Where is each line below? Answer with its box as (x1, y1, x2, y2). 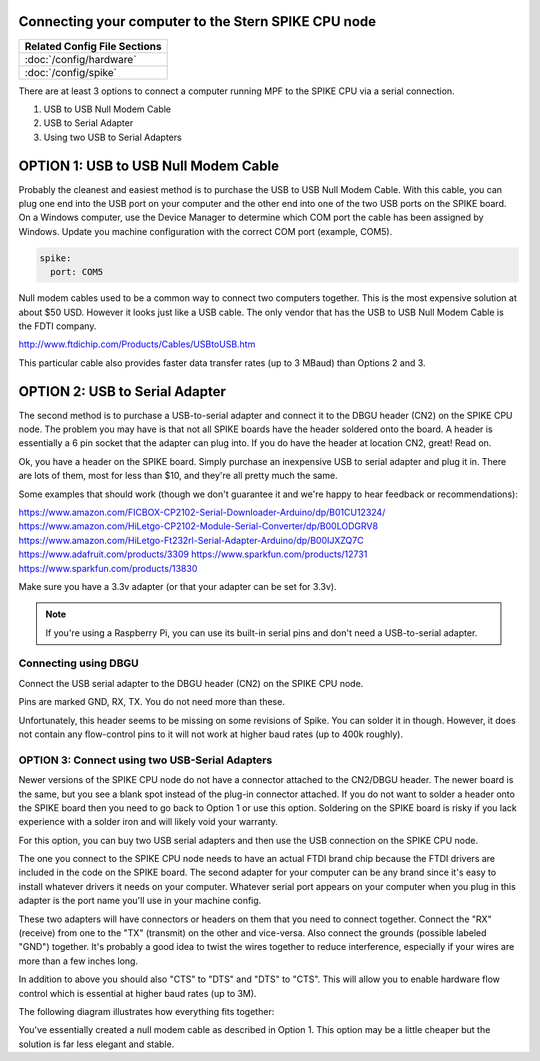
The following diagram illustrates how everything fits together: (18, 1005, 275, 1017)
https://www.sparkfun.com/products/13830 (18, 562, 198, 574)
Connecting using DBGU (18, 656, 139, 670)
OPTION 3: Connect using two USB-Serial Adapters (18, 753, 273, 767)
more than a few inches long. (18, 955, 139, 967)
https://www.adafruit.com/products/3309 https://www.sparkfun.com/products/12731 (18, 548, 368, 560)
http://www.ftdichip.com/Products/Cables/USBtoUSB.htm (18, 338, 256, 350)
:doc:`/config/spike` (24, 65, 118, 79)
